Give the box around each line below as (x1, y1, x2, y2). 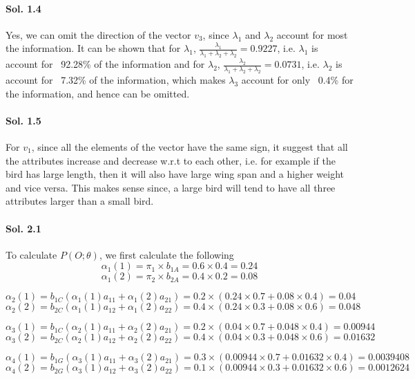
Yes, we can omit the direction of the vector (6, 27, 191, 41)
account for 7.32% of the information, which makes (6, 72, 226, 86)
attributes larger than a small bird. (6, 194, 154, 208)
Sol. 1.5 (6, 113, 41, 127)
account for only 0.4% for (241, 72, 354, 86)
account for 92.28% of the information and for (6, 57, 205, 71)
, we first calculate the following (99, 247, 234, 261)
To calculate (6, 247, 57, 261)
